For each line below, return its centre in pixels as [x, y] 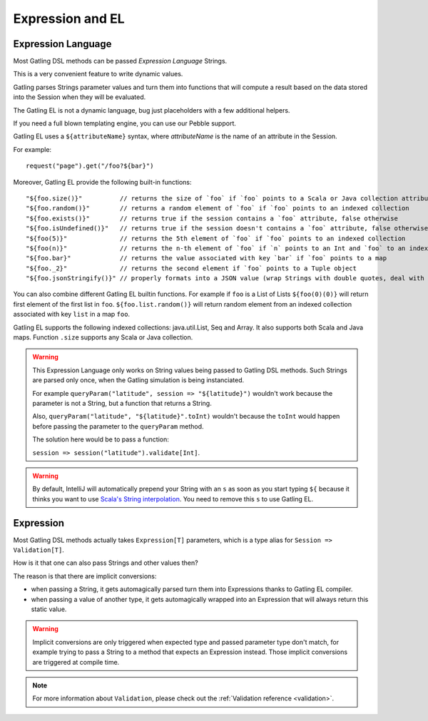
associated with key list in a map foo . [72, 315]
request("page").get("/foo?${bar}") [90, 166]
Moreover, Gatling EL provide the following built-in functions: [102, 182]
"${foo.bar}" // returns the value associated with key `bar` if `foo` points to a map [207, 258]
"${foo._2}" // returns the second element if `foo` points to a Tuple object [191, 268]
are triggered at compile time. [76, 662]
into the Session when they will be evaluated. [80, 97]
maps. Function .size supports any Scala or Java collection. [103, 337]
